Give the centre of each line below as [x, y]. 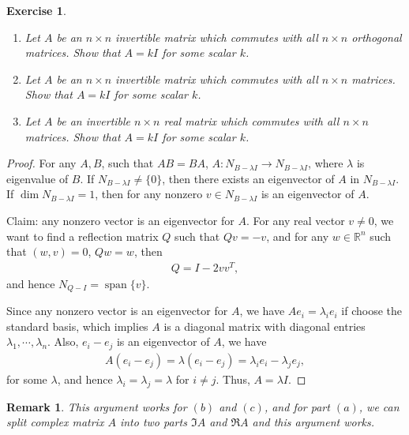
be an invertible [94, 120]
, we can [379, 406]
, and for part [297, 406]
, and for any [298, 236]
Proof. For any [41, 163]
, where [326, 163]
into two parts [153, 422]
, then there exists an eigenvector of [248, 178]
